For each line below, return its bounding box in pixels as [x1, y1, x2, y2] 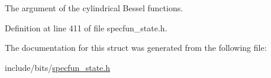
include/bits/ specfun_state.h [5, 61, 110, 73]
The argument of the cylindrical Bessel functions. [5, 2, 183, 14]
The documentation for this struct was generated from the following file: [5, 41, 267, 54]
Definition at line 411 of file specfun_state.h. [5, 21, 167, 34]
